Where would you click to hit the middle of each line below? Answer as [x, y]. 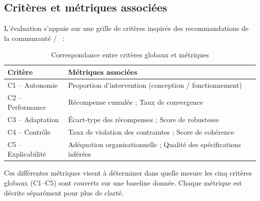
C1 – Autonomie [33, 85]
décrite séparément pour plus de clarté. [64, 192]
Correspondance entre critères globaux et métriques [130, 55]
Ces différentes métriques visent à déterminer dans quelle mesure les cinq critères [128, 173]
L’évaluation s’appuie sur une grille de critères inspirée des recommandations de [126, 28]
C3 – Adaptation [33, 119]
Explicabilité [27, 154]
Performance [27, 107]
